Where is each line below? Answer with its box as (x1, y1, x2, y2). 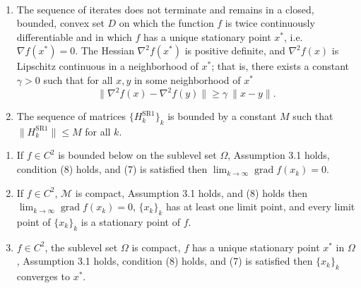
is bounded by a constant (167, 109, 277, 124)
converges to (16, 269, 70, 284)
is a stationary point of (81, 215, 180, 229)
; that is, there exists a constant (211, 59, 350, 73)
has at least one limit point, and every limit (165, 199, 355, 214)
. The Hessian (75, 43, 134, 58)
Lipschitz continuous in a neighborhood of (16, 59, 199, 73)
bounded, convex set (16, 16, 105, 30)
